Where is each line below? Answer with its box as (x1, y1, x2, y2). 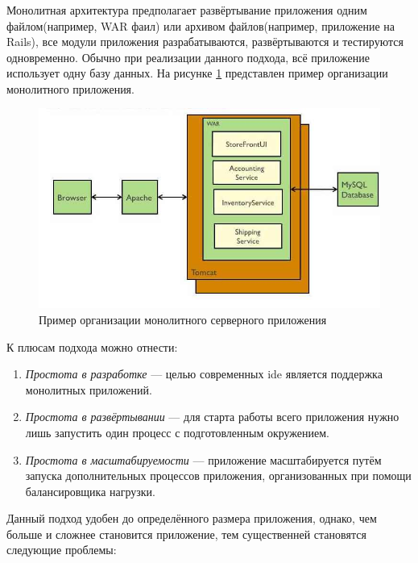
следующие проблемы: (6, 541, 117, 558)
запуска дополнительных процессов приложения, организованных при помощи (25, 467, 412, 484)
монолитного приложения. (6, 80, 135, 97)
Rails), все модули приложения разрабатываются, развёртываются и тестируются (6, 33, 404, 50)
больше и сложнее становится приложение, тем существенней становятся (6, 525, 366, 542)
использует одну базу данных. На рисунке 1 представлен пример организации (6, 65, 388, 81)
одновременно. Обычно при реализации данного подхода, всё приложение (6, 48, 370, 65)
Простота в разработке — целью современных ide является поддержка (25, 365, 383, 382)
